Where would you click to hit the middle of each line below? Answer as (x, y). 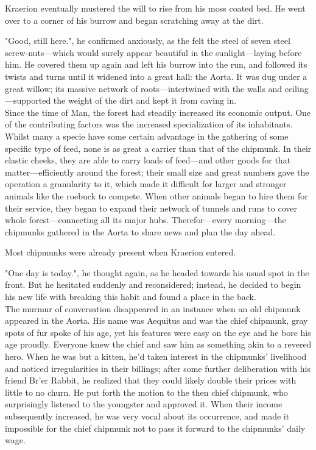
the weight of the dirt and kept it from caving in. (145, 100)
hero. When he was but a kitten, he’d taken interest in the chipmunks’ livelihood (156, 356)
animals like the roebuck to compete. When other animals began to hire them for (156, 195)
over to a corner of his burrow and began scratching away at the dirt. (134, 20)
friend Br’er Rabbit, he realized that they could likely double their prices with (151, 380)
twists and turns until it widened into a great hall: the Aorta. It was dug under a (156, 76)
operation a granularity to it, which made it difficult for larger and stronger (146, 184)
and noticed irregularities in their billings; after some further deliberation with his (158, 368)
